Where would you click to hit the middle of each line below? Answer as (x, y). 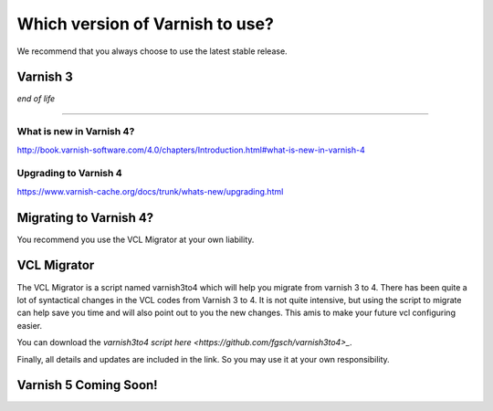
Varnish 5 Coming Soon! (88, 385)
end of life (36, 99)
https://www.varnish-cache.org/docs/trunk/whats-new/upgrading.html (150, 191)
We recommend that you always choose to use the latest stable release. (152, 51)
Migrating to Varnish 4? (85, 218)
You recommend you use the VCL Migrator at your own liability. (136, 239)
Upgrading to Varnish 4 (69, 174)
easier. (30, 325)
